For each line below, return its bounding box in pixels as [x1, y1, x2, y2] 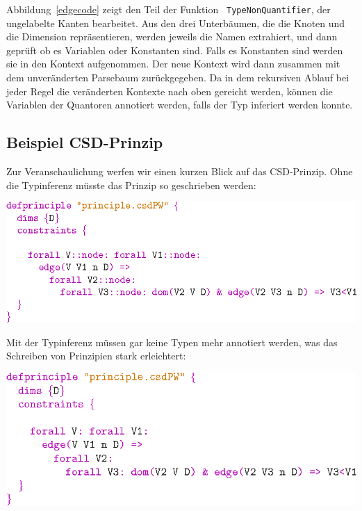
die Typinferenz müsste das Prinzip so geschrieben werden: [6, 177, 256, 192]
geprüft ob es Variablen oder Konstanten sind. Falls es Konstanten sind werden [6, 42, 343, 57]
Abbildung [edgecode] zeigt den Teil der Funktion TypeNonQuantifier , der [6, 2, 331, 16]
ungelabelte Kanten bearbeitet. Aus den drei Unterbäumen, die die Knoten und [6, 15, 345, 30]
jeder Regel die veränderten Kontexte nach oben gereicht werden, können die [6, 83, 333, 98]
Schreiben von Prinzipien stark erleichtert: [6, 348, 186, 363]
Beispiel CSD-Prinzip [6, 131, 163, 153]
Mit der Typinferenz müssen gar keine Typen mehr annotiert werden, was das [6, 334, 338, 349]
